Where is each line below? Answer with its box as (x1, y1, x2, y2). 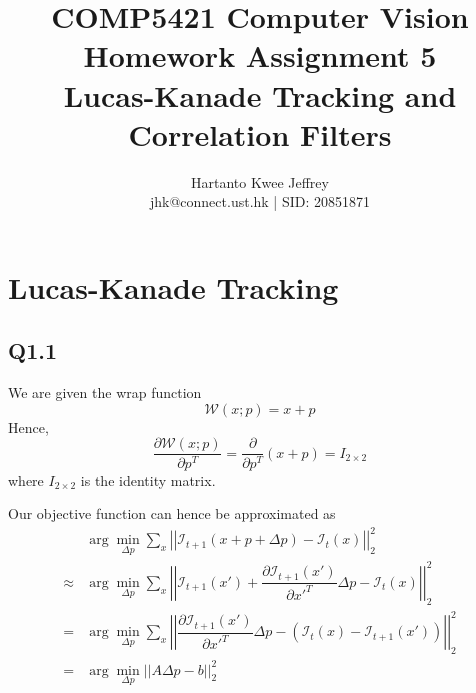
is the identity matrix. (80, 469, 216, 490)
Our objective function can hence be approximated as (8, 503, 336, 524)
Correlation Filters (128, 113, 392, 154)
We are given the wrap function (8, 382, 202, 403)
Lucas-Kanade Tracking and (63, 74, 457, 115)
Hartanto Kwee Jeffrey (191, 171, 329, 192)
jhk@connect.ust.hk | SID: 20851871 (149, 191, 371, 212)
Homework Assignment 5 (83, 35, 437, 76)
